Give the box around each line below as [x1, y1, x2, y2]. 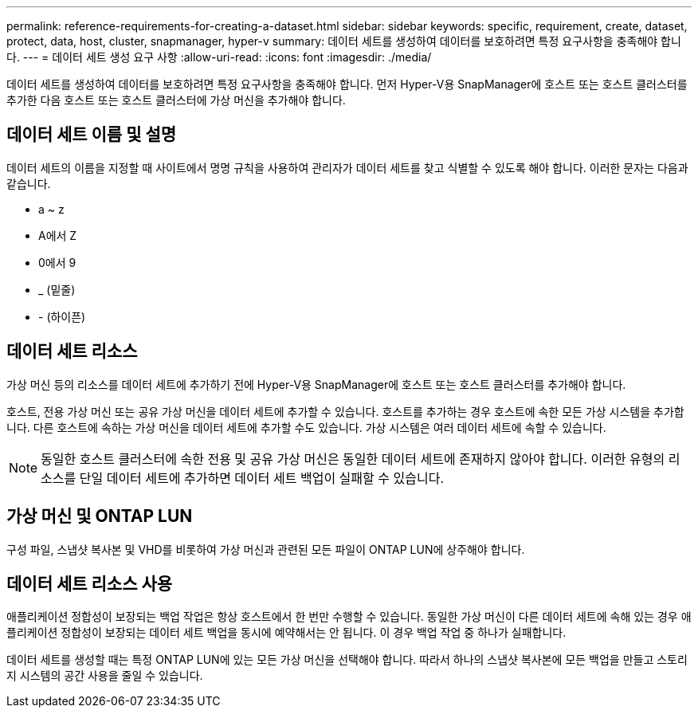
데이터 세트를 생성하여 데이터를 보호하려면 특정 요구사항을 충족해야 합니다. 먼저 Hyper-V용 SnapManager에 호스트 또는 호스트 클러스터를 [6, 77, 688, 91]
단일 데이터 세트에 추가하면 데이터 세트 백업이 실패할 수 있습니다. [79, 469, 444, 486]
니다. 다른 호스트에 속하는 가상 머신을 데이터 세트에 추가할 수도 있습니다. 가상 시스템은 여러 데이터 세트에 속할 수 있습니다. [6, 420, 606, 434]
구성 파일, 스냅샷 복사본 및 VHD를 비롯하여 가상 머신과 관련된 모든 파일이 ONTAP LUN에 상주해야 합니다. [6, 542, 525, 556]
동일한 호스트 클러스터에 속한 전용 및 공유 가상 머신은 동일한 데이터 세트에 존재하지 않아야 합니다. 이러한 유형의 [41, 450, 665, 467]
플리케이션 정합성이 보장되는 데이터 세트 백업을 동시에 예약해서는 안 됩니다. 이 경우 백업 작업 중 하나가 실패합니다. [6, 626, 567, 640]
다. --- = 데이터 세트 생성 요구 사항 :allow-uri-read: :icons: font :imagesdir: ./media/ [6, 50, 432, 64]
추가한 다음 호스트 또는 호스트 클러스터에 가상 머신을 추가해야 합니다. [6, 93, 346, 107]
